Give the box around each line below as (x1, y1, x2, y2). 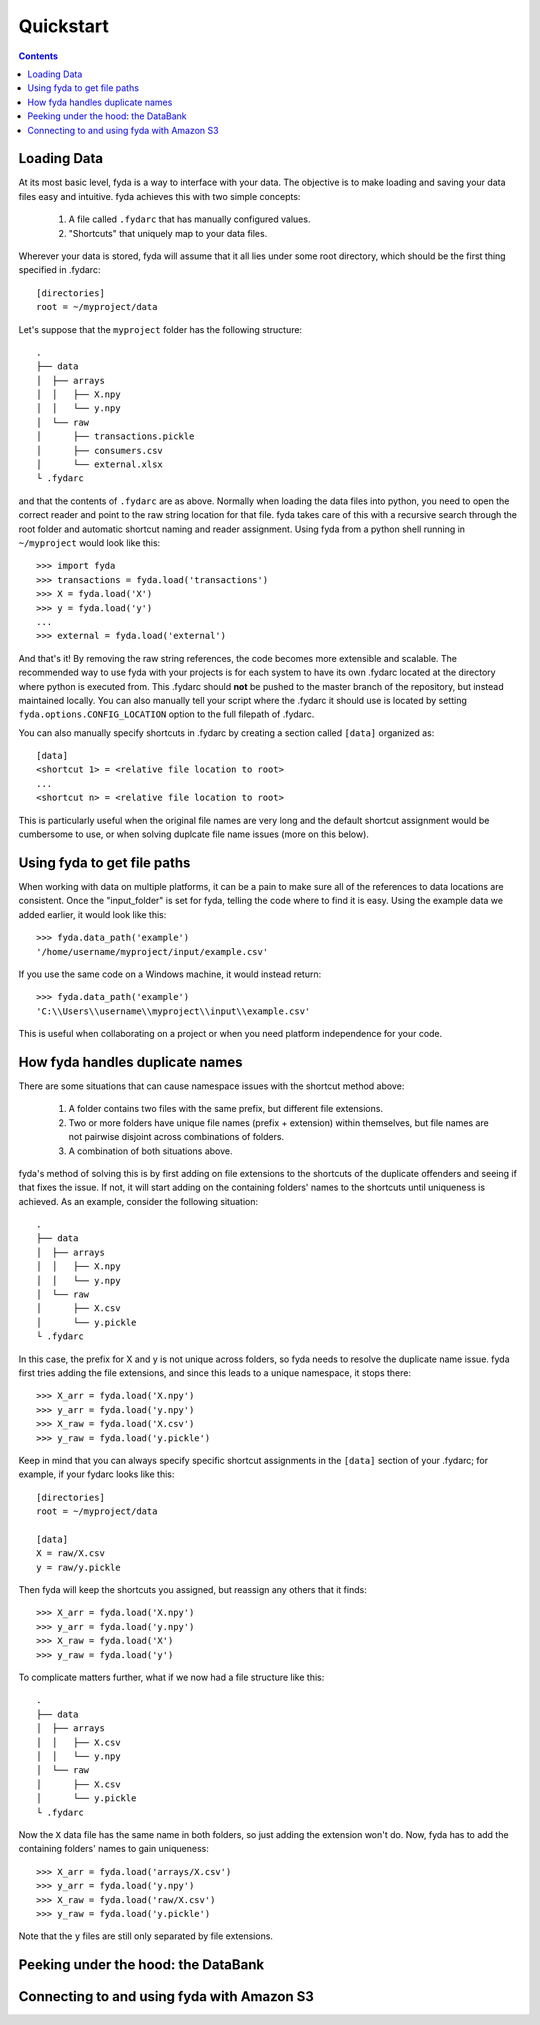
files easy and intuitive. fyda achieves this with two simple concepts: (18, 190, 301, 202)
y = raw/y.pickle (36, 1561, 121, 1573)
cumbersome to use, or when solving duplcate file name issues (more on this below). (18, 828, 370, 840)
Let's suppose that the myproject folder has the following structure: (18, 323, 303, 335)
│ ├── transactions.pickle (36, 431, 195, 442)
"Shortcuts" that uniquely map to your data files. (68, 227, 268, 239)
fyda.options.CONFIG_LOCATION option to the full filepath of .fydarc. (18, 708, 315, 720)
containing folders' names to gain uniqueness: (18, 1843, 210, 1855)
